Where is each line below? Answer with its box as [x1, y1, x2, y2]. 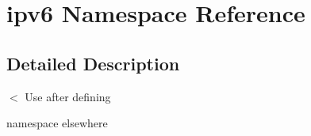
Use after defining [25, 88, 111, 104]
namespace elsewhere [6, 115, 108, 131]
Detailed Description [6, 51, 180, 75]
